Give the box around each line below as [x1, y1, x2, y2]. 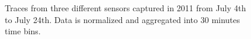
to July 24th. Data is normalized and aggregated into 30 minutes [5, 13, 240, 25]
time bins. [5, 25, 41, 37]
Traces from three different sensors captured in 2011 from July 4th [5, 2, 246, 14]
